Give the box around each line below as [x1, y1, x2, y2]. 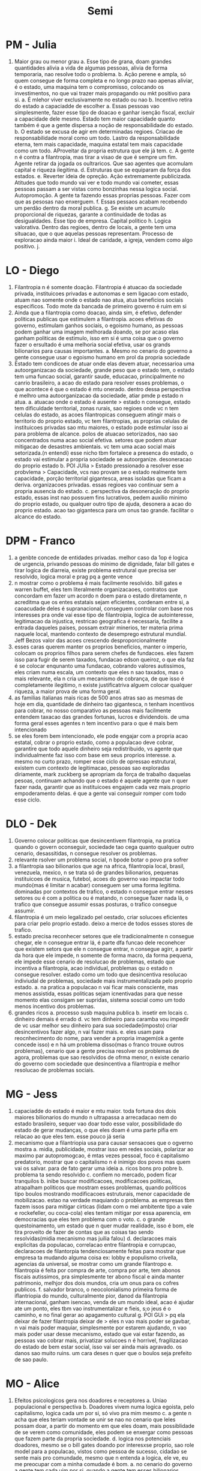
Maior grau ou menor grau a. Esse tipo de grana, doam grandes [14, 58, 172, 65]
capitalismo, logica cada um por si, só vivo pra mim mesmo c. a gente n [14, 1409, 191, 1416]
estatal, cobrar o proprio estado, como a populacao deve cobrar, [14, 738, 175, 746]
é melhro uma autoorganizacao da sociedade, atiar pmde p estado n [14, 392, 184, 399]
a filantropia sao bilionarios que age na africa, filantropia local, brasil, [14, 862, 185, 869]
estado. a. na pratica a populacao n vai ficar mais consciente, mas [14, 983, 178, 990]
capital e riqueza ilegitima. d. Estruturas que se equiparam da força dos [14, 166, 191, 173]
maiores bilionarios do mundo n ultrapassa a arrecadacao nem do [14, 1113, 178, 1121]
